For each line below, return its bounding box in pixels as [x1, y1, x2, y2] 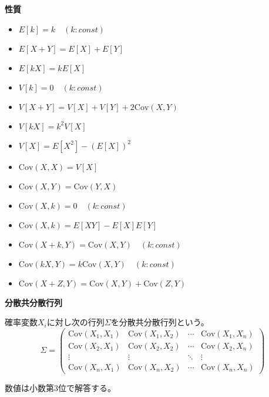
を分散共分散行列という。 [110, 316, 209, 328]
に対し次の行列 [46, 316, 105, 328]
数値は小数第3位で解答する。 [5, 381, 116, 393]
